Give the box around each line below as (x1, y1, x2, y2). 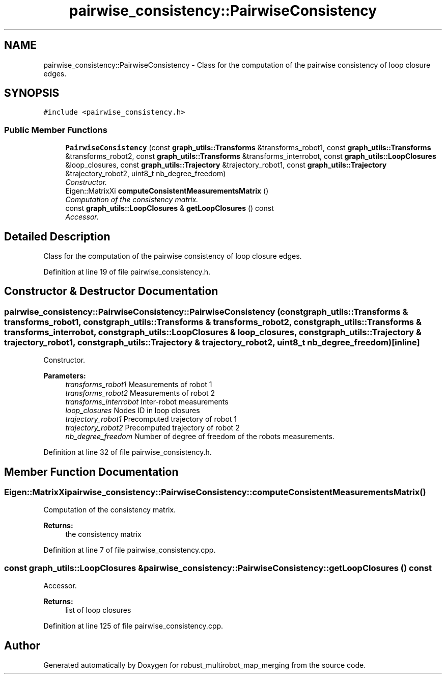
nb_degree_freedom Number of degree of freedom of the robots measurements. (65, 432, 334, 441)
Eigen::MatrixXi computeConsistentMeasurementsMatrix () (65, 186, 269, 196)
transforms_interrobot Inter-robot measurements (65, 397, 229, 406)
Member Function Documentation (4, 465, 179, 478)
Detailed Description (4, 230, 110, 243)
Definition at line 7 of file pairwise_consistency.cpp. (43, 546, 216, 555)
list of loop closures (65, 606, 131, 615)
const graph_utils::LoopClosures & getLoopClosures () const (65, 204, 274, 213)
